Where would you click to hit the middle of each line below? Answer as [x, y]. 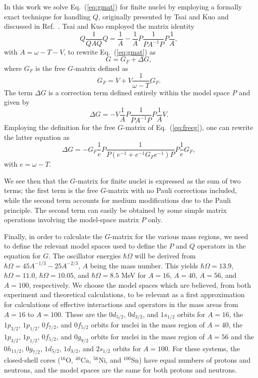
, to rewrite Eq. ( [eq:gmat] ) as [110, 51]
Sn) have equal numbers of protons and [191, 360]
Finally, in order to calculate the [53, 236]
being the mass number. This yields [144, 265]
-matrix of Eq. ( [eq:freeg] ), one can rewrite [188, 127]
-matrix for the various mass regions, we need [179, 236]
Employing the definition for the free [60, 127]
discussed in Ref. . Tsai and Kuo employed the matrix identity [99, 26]
